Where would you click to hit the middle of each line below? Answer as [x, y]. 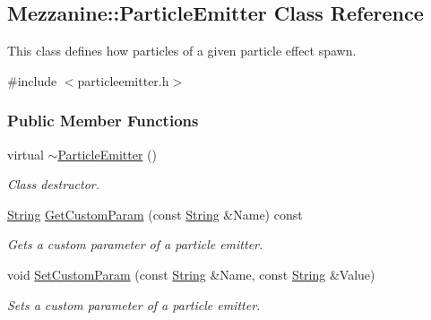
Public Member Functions [103, 121]
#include [32, 80]
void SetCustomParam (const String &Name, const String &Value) [191, 274]
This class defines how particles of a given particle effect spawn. [182, 51]
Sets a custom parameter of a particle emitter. [134, 304]
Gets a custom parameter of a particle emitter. [135, 244]
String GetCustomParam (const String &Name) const [155, 214]
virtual [26, 154]
